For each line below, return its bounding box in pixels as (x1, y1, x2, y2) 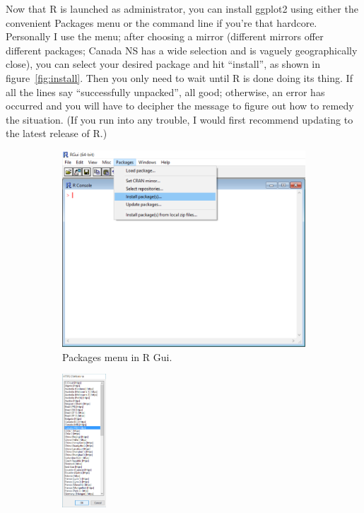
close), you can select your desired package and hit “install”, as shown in (6, 57, 321, 71)
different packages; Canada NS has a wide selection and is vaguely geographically (6, 42, 358, 57)
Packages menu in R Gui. (62, 349, 172, 364)
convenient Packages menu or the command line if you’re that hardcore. (6, 15, 317, 30)
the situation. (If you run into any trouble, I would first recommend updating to (6, 112, 353, 126)
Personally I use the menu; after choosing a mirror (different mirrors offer (6, 29, 324, 44)
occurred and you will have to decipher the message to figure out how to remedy (6, 98, 354, 113)
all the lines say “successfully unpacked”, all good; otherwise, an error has (6, 84, 325, 99)
